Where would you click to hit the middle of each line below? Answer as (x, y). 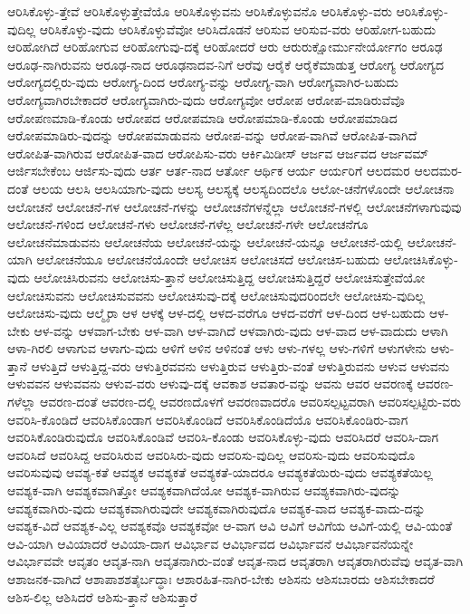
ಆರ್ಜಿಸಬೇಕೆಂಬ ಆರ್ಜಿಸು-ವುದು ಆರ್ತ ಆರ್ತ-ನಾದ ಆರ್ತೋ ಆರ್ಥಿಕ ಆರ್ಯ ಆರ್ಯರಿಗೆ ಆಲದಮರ (209, 171)
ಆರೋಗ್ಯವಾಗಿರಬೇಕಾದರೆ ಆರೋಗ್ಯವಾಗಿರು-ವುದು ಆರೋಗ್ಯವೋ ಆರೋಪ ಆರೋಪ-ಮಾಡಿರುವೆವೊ (206, 99)
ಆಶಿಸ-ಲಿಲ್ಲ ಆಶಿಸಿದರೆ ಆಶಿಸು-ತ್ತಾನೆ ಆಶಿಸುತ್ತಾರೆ (102, 596)
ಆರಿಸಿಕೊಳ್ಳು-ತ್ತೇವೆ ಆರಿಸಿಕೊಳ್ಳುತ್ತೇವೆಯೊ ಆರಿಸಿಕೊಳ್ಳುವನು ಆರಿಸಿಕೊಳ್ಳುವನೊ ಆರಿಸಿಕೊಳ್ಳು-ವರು (200, 11)
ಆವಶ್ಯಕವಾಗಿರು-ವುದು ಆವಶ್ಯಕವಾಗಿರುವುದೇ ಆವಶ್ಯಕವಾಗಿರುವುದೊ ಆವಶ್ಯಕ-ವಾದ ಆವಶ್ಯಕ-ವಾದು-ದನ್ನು (216, 508)
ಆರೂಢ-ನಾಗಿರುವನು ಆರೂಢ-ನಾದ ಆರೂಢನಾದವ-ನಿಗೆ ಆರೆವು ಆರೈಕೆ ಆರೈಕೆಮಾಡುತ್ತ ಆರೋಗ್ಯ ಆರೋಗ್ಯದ (226, 64)
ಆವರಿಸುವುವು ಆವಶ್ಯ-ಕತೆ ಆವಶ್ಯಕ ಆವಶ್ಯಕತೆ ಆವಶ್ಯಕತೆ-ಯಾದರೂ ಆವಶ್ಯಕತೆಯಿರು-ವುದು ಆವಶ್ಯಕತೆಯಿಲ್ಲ (220, 472)
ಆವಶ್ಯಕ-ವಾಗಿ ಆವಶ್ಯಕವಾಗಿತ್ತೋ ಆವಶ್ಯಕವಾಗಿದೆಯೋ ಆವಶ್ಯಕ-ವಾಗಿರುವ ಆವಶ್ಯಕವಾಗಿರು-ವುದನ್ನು (204, 490)
